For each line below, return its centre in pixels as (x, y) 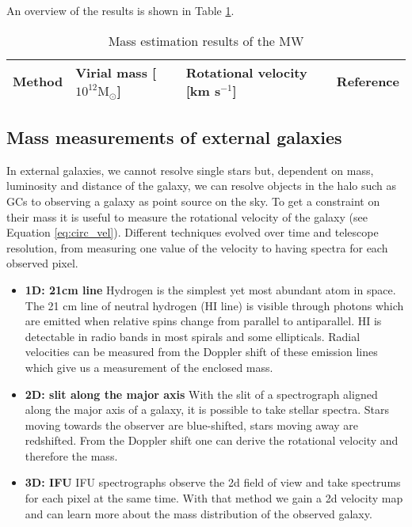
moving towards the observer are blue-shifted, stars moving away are (191, 425)
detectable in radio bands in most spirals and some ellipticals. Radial (193, 336)
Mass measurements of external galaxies (174, 136)
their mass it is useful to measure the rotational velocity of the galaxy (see (187, 216)
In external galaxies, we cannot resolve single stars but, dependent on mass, (190, 170)
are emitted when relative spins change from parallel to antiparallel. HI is (203, 321)
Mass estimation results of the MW (206, 40)
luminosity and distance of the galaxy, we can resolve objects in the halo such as (202, 186)
